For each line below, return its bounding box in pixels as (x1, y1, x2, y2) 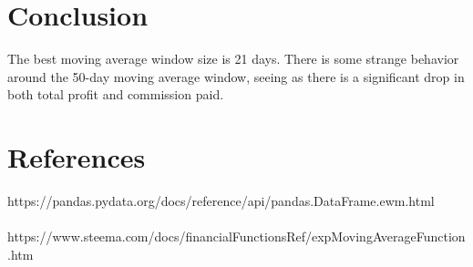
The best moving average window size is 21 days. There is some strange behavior (7, 49, 459, 68)
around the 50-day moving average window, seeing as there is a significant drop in (7, 67, 465, 86)
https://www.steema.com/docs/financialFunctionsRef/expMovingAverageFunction (7, 227, 466, 246)
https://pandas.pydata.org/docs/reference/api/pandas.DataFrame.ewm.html (7, 191, 435, 211)
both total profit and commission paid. (7, 85, 224, 104)
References (7, 139, 146, 176)
